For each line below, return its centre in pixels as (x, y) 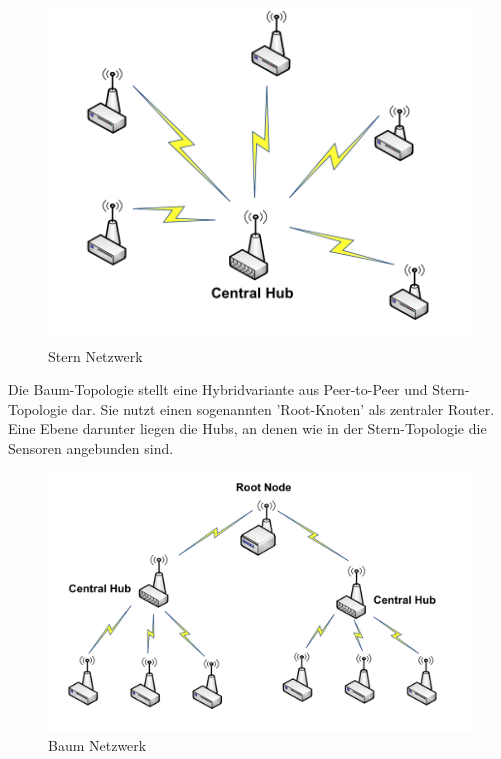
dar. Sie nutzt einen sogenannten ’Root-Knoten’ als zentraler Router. (283, 408)
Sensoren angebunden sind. (91, 447)
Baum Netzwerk (97, 745)
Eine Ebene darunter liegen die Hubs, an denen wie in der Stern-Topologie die (247, 428)
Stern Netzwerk (95, 355)
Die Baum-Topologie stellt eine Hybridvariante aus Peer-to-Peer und (218, 389)
